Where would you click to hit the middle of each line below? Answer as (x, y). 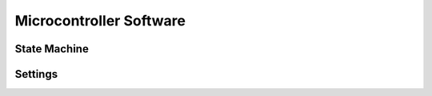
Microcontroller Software (100, 21)
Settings (36, 74)
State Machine (52, 49)
